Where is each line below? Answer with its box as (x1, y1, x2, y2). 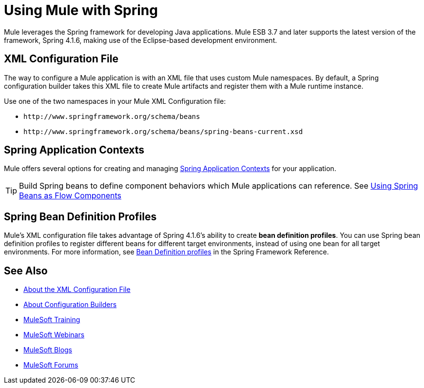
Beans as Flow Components (19, 191, 121, 201)
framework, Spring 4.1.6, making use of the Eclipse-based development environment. (4, 36, 277, 44)
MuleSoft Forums (23, 361, 78, 369)
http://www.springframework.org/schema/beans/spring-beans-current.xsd (23, 127, 303, 136)
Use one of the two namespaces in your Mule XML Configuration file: (4, 97, 226, 105)
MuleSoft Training (23, 315, 80, 324)
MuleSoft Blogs (23, 346, 72, 354)
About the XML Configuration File (23, 285, 131, 294)
